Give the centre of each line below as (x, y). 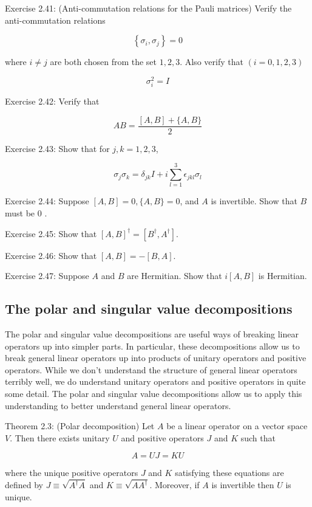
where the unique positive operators (72, 473)
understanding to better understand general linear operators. (118, 405)
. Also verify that (212, 62)
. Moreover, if (175, 485)
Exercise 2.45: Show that (51, 233)
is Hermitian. (283, 276)
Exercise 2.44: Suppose (47, 201)
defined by (24, 485)
